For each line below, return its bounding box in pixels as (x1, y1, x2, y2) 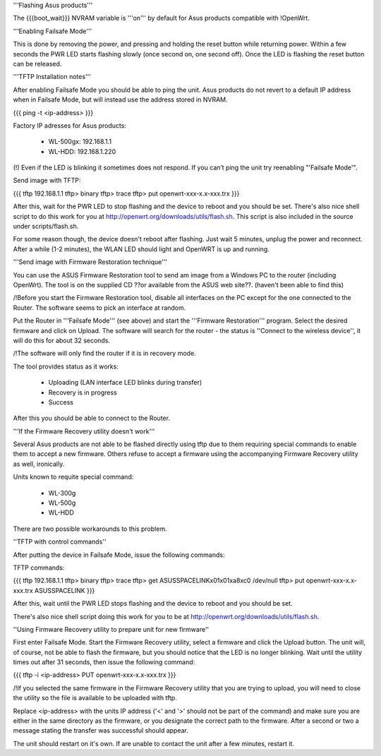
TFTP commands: (13, 563, 65, 572)
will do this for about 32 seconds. (13, 336, 111, 344)
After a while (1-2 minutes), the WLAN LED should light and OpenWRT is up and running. (13, 244, 270, 253)
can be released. (13, 59, 62, 68)
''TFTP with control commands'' (13, 537, 107, 546)
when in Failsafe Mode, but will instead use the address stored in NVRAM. (13, 95, 228, 104)
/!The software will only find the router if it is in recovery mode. (13, 349, 197, 358)
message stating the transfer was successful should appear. (13, 726, 188, 735)
